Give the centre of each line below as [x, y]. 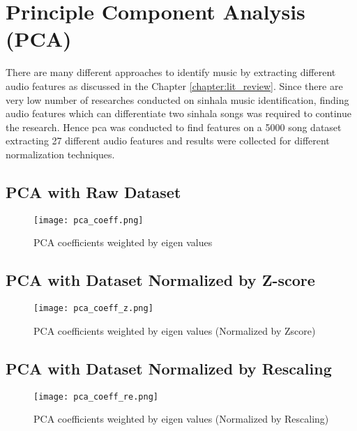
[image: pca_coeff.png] [89, 220]
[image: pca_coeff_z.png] [93, 309]
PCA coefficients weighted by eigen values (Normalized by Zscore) [175, 330]
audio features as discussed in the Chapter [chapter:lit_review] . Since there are [174, 85]
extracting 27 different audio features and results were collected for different [168, 141]
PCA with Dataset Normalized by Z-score [160, 280]
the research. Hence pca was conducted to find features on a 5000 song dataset [174, 127]
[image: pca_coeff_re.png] [96, 396]
